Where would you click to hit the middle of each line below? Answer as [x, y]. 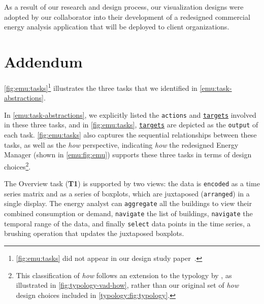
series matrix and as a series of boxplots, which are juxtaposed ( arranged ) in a [127, 193]
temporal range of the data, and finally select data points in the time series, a [127, 223]
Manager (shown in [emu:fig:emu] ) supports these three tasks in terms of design [128, 155]
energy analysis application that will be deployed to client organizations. [117, 27]
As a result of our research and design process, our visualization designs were [124, 7]
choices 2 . [18, 165]
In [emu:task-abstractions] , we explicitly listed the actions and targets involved [130, 114]
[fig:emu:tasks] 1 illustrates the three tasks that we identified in [101, 87]
